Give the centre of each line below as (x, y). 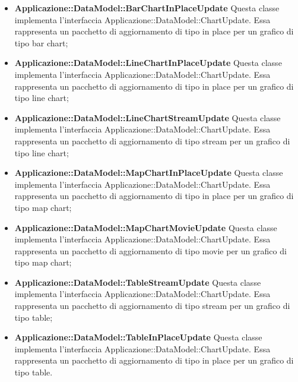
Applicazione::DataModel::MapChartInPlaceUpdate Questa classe (149, 173)
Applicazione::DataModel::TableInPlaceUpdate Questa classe (138, 337)
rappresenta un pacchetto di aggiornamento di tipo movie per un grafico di (150, 250)
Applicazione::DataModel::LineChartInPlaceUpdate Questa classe (148, 63)
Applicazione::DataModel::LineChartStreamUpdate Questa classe (148, 117)
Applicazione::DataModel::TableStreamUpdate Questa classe (138, 282)
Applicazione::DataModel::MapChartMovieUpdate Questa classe (146, 227)
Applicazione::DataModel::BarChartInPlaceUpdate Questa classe (147, 8)
